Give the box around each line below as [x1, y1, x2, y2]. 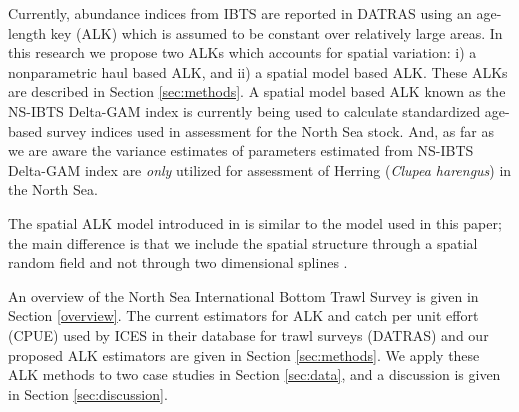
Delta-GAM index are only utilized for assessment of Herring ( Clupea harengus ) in [8, 159, 512, 180]
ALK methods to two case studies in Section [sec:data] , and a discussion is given [8, 364, 501, 385]
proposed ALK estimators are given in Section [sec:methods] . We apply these [8, 344, 480, 365]
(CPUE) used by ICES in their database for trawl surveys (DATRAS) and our [8, 324, 489, 345]
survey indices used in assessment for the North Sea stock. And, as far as [46, 120, 494, 141]
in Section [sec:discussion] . [8, 383, 168, 404]
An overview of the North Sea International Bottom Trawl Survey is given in [8, 285, 479, 306]
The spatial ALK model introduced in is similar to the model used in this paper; [8, 212, 502, 233]
